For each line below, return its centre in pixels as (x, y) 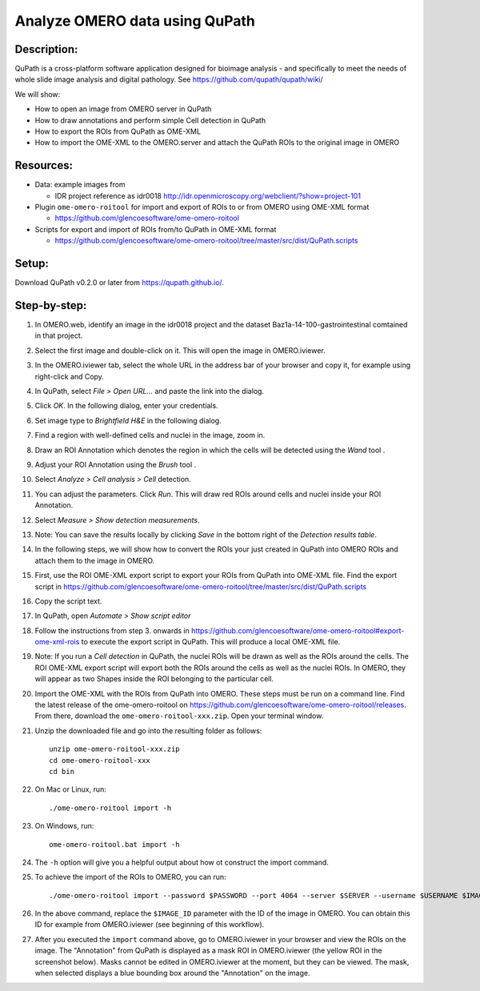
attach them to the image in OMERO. (95, 560)
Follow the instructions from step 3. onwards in (112, 630)
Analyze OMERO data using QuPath (135, 21)
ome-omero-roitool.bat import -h (114, 844)
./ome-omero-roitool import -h (110, 808)
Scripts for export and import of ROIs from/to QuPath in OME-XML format (156, 229)
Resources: (44, 165)
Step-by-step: (51, 305)
